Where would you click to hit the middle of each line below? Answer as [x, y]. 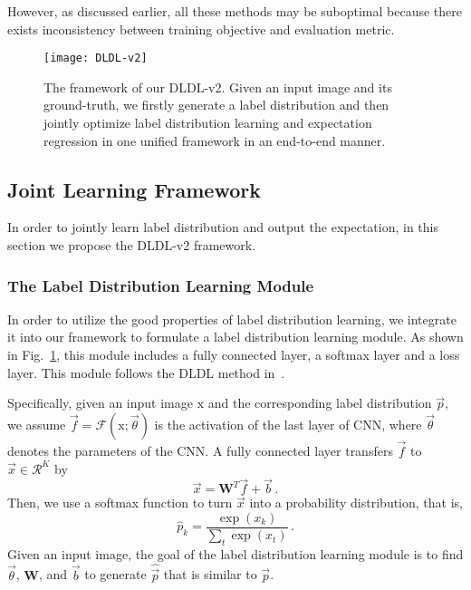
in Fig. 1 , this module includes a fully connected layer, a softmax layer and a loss [234, 355]
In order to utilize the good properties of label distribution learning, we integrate [232, 319]
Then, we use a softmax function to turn [120, 503]
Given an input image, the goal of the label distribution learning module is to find [235, 553]
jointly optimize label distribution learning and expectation [208, 123]
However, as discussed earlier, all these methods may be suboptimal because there [235, 11]
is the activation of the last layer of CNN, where [288, 424]
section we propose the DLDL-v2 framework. [132, 245]
